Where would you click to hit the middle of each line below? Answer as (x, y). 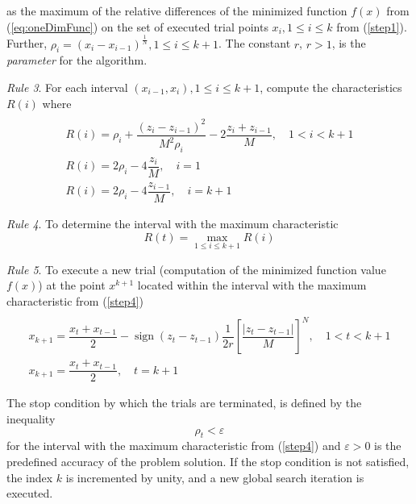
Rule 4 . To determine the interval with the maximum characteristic (173, 224)
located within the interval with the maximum (252, 285)
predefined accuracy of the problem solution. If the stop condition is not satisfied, (208, 461)
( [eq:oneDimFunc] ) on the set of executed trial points (137, 26)
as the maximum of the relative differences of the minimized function (177, 10)
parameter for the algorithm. (77, 60)
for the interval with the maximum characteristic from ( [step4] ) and (174, 446)
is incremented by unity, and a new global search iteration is (215, 477)
